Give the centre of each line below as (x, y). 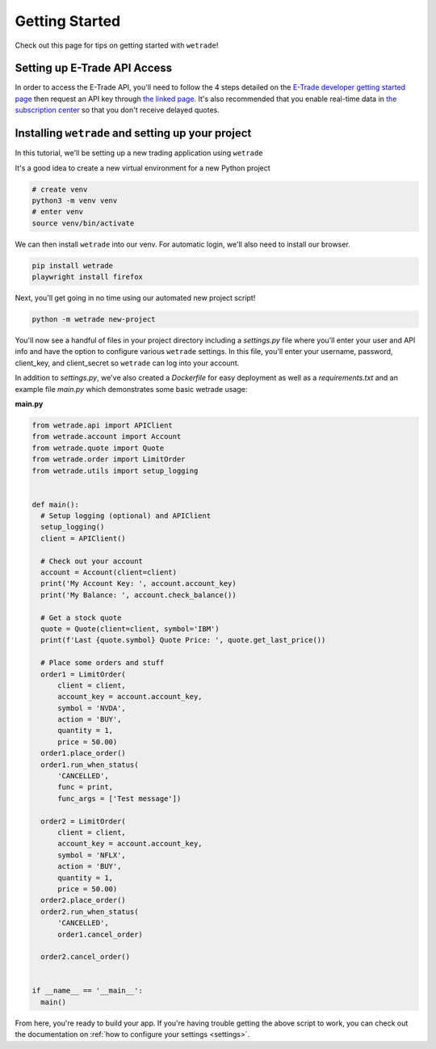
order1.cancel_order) (100, 934)
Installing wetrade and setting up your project (133, 133)
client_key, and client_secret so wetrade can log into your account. (127, 363)
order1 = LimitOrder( (84, 674)
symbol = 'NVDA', (92, 708)
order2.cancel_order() (86, 957)
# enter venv (58, 212)
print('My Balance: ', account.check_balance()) (139, 595)
